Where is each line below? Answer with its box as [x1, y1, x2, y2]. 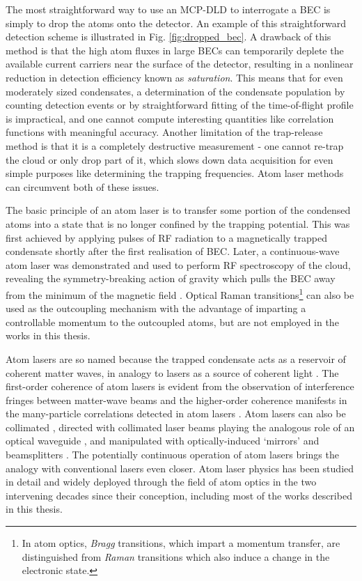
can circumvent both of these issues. [6, 179, 159, 194]
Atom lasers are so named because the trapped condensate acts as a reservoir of [6, 351, 346, 366]
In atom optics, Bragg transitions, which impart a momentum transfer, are [22, 536, 340, 550]
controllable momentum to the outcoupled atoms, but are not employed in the [6, 314, 339, 329]
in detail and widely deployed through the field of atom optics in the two [6, 474, 317, 489]
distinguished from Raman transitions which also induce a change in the [22, 549, 330, 564]
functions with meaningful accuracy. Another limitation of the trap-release [6, 125, 323, 139]
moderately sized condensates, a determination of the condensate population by [6, 84, 345, 98]
